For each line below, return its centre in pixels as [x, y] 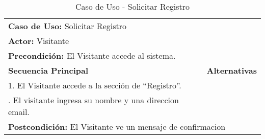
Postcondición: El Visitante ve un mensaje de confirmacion [117, 126]
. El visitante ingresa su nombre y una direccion [94, 100]
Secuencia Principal [48, 70]
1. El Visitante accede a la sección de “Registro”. [95, 85]
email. [19, 112]
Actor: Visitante [39, 41]
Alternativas [232, 70]
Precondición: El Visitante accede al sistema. [92, 55]
